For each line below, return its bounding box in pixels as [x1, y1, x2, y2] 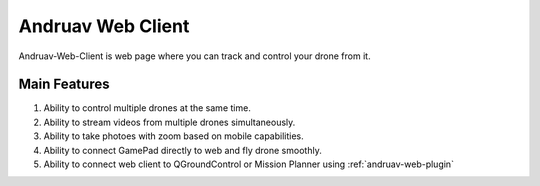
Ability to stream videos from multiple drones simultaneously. [43, 116, 296, 128]
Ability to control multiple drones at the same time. [43, 102, 252, 114]
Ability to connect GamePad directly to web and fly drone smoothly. [43, 144, 322, 156]
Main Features [18, 76, 110, 93]
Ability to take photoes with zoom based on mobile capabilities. [43, 130, 304, 142]
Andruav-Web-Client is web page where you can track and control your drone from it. [18, 50, 371, 62]
